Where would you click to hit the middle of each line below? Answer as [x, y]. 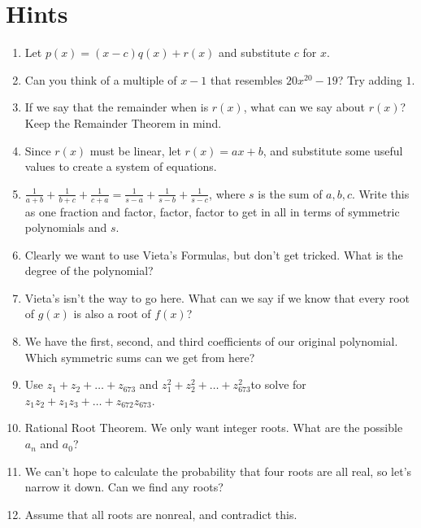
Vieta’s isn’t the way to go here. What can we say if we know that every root [217, 297]
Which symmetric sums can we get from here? [140, 357]
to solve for [278, 384]
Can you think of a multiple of [101, 79]
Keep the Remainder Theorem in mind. [123, 122]
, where [227, 193]
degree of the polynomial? [89, 271]
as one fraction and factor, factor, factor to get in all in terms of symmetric [212, 211]
